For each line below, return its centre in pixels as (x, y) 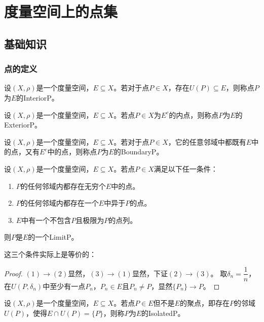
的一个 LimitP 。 (53, 237)
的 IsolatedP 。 (163, 313)
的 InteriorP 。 (37, 97)
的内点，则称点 (194, 115)
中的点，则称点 (72, 152)
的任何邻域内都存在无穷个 (63, 186)
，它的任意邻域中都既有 (207, 141)
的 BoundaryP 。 (139, 152)
